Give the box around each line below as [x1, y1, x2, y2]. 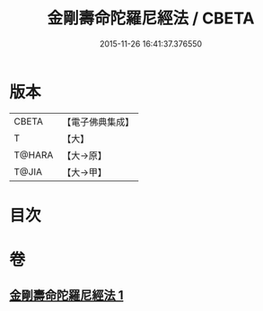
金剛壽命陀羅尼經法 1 [9, 288, 124, 303]
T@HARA [13, 149, 54, 161]
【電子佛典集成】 [62, 116, 135, 128]
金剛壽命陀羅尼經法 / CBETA [47, 8, 255, 29]
